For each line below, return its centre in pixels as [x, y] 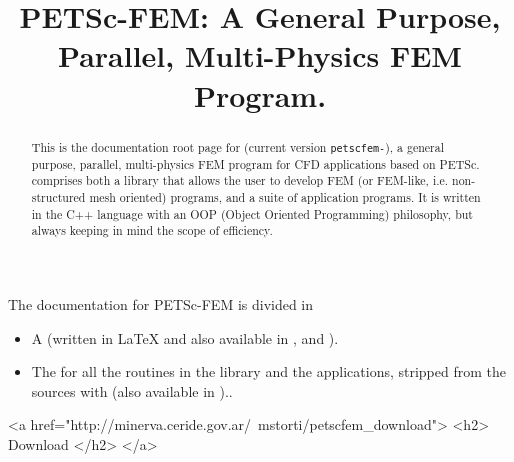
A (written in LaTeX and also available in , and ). [185, 337]
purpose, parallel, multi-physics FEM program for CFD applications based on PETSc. [255, 163]
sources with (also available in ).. [132, 390]
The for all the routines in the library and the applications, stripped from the [268, 371]
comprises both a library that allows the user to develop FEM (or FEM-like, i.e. [240, 180]
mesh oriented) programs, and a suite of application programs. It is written [285, 197]
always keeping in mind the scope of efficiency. [152, 230]
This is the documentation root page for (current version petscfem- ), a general [238, 146]
